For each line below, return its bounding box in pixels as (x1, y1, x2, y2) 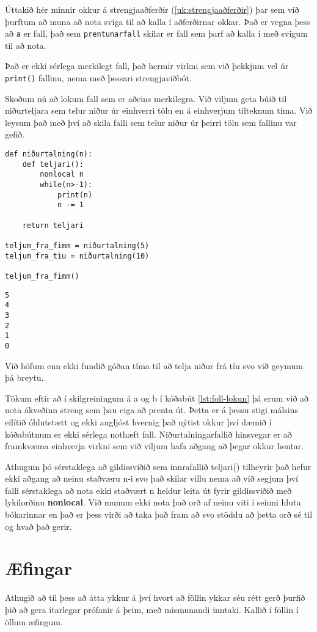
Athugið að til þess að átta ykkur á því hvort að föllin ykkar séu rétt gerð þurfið (5, 591, 305, 604)
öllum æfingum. (5, 615, 63, 628)
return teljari (22, 221, 84, 230)
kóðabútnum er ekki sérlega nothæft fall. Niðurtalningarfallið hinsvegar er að (5, 427, 292, 440)
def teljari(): (22, 160, 84, 169)
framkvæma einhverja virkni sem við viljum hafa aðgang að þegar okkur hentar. (5, 439, 304, 452)
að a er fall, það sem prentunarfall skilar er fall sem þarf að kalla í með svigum (5, 27, 308, 40)
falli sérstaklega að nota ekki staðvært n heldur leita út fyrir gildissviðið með (5, 483, 292, 496)
